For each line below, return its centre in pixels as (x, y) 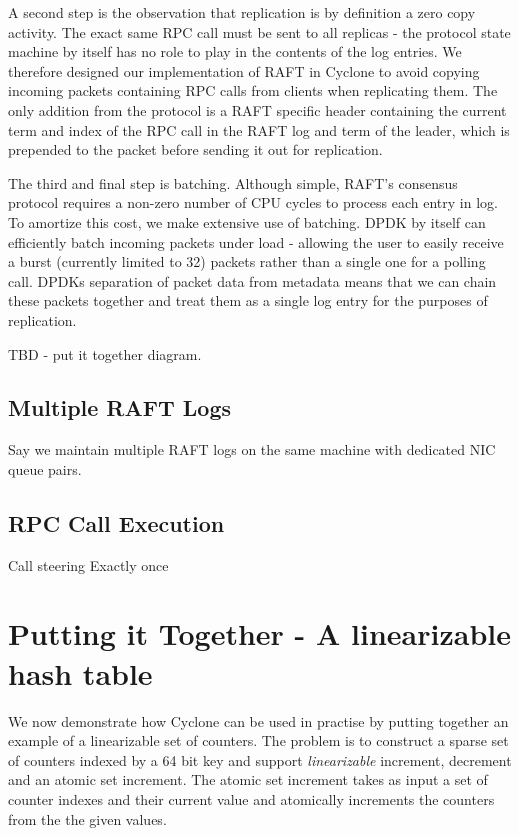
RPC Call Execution (116, 522)
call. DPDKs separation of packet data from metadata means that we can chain (252, 280)
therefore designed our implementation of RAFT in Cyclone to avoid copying (244, 70)
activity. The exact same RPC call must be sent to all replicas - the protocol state (259, 31)
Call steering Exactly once (88, 564)
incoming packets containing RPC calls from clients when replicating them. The (253, 90)
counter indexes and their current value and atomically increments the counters (251, 798)
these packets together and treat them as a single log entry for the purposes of (248, 300)
